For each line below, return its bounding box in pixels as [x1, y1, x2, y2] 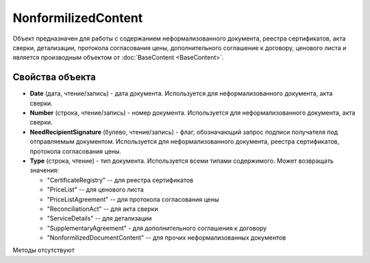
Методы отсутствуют [12, 246, 75, 254]
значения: [29, 166, 60, 174]
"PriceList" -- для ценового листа [47, 185, 144, 194]
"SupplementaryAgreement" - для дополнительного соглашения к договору [47, 224, 267, 232]
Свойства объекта [12, 71, 96, 83]
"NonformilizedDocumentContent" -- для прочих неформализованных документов [47, 233, 286, 242]
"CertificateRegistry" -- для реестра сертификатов [47, 176, 194, 184]
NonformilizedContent [12, 10, 143, 25]
